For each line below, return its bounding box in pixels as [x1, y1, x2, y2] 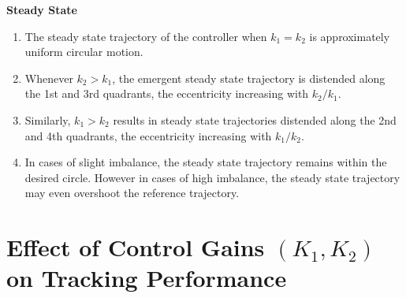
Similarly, [24, 111, 71, 128]
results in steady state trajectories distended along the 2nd [113, 111, 397, 128]
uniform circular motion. [24, 43, 143, 60]
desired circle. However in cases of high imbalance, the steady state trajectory [24, 169, 400, 185]
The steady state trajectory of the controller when [24, 28, 267, 44]
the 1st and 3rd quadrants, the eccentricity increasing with [24, 85, 309, 102]
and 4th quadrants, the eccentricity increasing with [24, 127, 272, 143]
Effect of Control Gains [6, 231, 265, 263]
